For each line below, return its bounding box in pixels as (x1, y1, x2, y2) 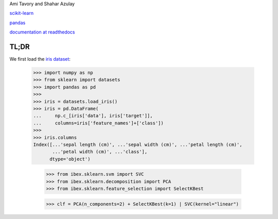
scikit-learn (9, 10, 33, 16)
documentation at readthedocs (9, 29, 75, 35)
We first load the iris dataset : (9, 56, 71, 62)
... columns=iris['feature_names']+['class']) (33, 120, 164, 126)
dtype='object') (49, 156, 91, 162)
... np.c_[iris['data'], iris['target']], (33, 113, 153, 119)
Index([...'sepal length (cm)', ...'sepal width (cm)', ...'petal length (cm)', (33, 141, 242, 148)
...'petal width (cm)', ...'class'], (52, 149, 148, 155)
